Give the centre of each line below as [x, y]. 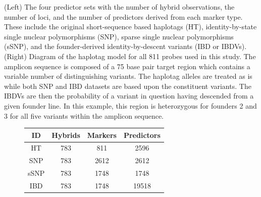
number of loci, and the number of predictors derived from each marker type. [123, 16]
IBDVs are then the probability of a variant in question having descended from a [129, 96]
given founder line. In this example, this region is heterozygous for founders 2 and [130, 105]
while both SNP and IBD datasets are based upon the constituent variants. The [128, 86]
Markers [102, 135]
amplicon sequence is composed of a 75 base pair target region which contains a [127, 66]
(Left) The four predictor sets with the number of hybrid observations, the [119, 7]
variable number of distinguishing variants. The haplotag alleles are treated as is [128, 76]
